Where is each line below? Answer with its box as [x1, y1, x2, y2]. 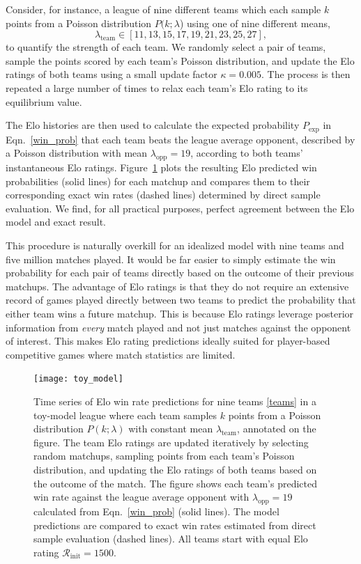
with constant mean [128, 421, 213, 436]
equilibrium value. [6, 94, 82, 109]
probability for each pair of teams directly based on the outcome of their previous [6, 265, 354, 280]
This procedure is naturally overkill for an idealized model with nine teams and [6, 237, 344, 252]
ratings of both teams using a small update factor [6, 67, 217, 81]
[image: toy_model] [33, 374, 123, 384]
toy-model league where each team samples [33, 407, 217, 422]
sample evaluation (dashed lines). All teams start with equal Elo [33, 531, 308, 546]
